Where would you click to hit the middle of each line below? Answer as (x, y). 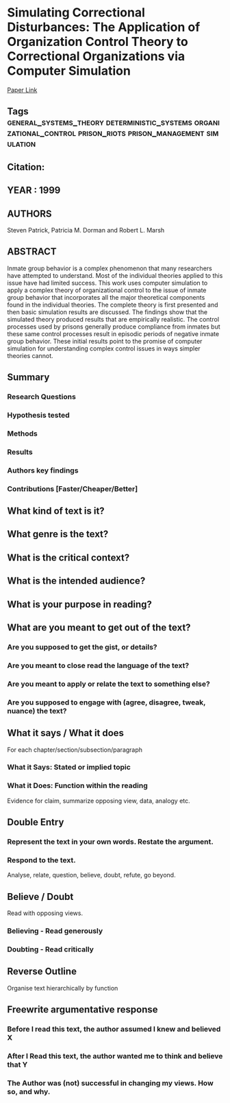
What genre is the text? (58, 534)
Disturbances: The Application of (104, 27)
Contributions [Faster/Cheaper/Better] (73, 488)
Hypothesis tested (38, 415)
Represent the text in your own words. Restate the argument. (111, 842)
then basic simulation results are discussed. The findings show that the (107, 312)
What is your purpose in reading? (79, 604)
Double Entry (36, 822)
